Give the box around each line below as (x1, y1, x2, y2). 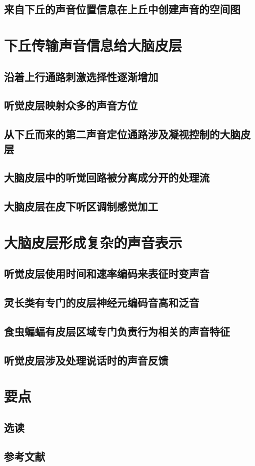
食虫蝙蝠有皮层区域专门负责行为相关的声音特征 (4, 323, 230, 338)
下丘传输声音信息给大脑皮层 (4, 35, 183, 55)
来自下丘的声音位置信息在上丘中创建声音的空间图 (4, 1, 240, 17)
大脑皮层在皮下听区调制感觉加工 (4, 199, 158, 214)
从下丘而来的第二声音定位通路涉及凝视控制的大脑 (4, 127, 240, 142)
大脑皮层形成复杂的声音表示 (4, 232, 183, 252)
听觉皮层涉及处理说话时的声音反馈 (4, 352, 168, 367)
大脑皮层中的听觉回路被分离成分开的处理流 (4, 170, 209, 185)
